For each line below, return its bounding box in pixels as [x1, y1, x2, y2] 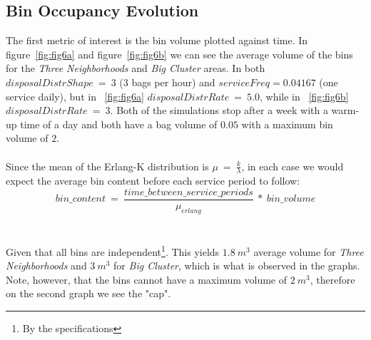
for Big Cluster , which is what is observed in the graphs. [113, 258, 360, 273]
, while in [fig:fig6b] [260, 88, 349, 103]
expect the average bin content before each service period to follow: [6, 173, 300, 188]
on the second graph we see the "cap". [6, 286, 171, 301]
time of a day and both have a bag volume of [20, 116, 218, 131]
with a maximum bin [241, 116, 333, 131]
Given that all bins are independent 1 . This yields [6, 242, 220, 259]
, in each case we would [241, 158, 344, 173]
